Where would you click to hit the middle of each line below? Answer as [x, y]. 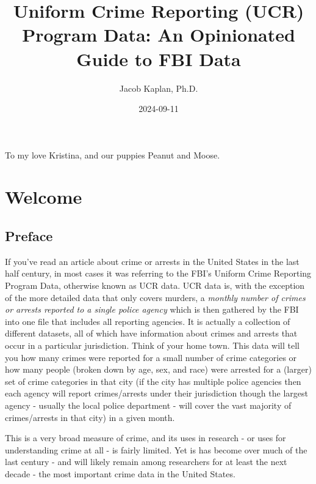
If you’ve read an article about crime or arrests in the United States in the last [152, 261]
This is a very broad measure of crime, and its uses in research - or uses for [145, 438]
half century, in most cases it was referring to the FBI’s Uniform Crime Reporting [158, 273]
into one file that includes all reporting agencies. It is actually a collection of [148, 321]
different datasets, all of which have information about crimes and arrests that [151, 333]
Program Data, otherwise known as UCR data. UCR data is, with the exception [155, 285]
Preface [29, 236]
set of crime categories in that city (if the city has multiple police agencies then [153, 381]
